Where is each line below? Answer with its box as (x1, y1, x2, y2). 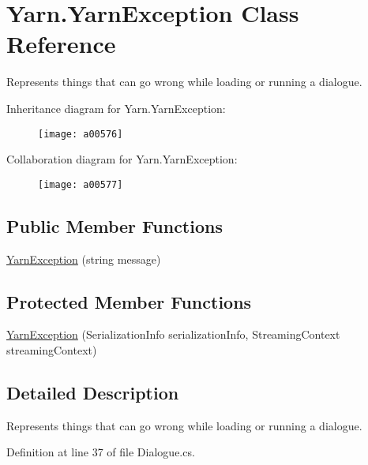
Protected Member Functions (6, 289, 252, 313)
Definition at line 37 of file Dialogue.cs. (6, 444, 195, 460)
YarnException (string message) (6, 250, 161, 267)
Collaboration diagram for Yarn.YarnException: (6, 151, 238, 167)
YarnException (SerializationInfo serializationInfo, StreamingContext (6, 326, 340, 343)
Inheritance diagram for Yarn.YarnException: (6, 99, 226, 116)
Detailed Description (6, 380, 179, 404)
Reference (6, 28, 116, 60)
